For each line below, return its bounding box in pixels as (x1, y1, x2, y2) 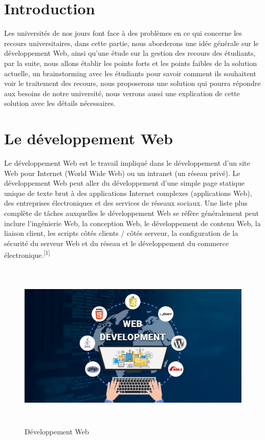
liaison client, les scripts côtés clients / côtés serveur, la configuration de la (4, 228, 238, 238)
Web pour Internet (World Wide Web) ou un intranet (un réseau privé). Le (4, 167, 240, 178)
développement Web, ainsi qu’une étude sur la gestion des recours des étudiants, (4, 48, 256, 58)
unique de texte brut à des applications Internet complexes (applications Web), (4, 187, 252, 198)
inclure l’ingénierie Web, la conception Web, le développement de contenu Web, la (4, 217, 261, 228)
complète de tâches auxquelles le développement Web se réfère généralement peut (4, 207, 259, 218)
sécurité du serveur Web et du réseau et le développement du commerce (4, 237, 229, 248)
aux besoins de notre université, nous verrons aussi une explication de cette (4, 87, 240, 98)
